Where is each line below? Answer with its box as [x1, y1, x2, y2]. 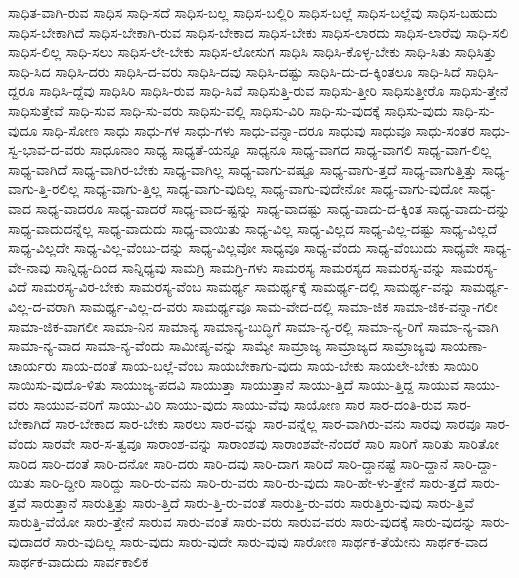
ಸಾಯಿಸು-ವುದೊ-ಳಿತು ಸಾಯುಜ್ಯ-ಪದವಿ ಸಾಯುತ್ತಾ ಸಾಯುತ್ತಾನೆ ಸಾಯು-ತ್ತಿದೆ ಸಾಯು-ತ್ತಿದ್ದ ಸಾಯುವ [8, 374, 459, 395]
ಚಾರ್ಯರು [8, 354, 57, 375]
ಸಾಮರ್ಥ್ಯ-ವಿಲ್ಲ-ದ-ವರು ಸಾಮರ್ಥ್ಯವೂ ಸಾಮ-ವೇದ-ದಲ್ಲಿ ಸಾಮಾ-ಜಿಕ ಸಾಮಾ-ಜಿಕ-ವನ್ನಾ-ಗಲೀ [79, 295, 498, 316]
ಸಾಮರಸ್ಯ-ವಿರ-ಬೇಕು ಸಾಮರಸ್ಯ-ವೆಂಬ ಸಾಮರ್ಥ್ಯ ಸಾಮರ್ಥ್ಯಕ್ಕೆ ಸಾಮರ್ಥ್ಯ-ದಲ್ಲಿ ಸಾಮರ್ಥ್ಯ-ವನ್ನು [31, 276, 456, 297]
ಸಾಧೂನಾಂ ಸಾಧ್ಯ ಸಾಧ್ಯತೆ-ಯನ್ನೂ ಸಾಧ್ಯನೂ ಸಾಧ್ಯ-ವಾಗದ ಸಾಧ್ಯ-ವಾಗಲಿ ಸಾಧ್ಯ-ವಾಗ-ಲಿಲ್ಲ [89, 139, 492, 160]
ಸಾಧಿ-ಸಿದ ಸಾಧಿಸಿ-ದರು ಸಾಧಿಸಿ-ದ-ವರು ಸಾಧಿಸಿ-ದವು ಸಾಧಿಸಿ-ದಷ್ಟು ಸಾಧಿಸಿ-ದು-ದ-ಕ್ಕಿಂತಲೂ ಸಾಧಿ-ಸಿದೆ [8, 60, 461, 81]
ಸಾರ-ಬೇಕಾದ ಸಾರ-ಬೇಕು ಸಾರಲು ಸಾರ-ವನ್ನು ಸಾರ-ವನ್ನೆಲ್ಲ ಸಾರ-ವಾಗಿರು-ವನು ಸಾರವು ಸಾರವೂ [55, 413, 481, 434]
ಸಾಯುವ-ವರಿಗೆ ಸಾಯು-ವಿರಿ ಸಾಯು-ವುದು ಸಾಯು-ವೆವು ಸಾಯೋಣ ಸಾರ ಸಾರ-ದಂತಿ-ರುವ [33, 393, 443, 414]
